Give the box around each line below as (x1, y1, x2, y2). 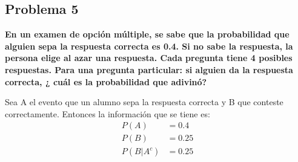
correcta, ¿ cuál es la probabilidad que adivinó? (5, 75, 207, 88)
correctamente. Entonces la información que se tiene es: (5, 107, 210, 120)
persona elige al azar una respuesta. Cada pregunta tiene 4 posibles (5, 51, 293, 64)
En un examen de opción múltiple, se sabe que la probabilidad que (5, 28, 290, 40)
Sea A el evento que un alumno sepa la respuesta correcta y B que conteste (5, 96, 283, 108)
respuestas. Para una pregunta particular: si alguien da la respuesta (5, 63, 293, 76)
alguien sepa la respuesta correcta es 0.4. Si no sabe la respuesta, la (5, 39, 293, 52)
